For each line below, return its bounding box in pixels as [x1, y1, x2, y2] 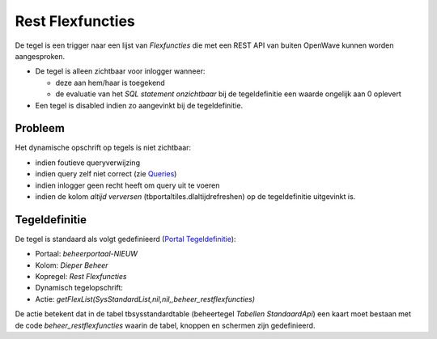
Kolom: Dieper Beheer [35, 260, 108, 270]
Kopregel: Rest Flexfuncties [35, 272, 127, 282]
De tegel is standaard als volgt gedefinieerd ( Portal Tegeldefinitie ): [15, 234, 236, 244]
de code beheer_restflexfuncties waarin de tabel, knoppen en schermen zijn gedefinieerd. [15, 320, 316, 330]
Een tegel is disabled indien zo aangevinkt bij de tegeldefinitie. [35, 100, 243, 110]
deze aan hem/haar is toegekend [55, 78, 165, 87]
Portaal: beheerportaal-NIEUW [35, 249, 138, 259]
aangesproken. [15, 51, 65, 61]
